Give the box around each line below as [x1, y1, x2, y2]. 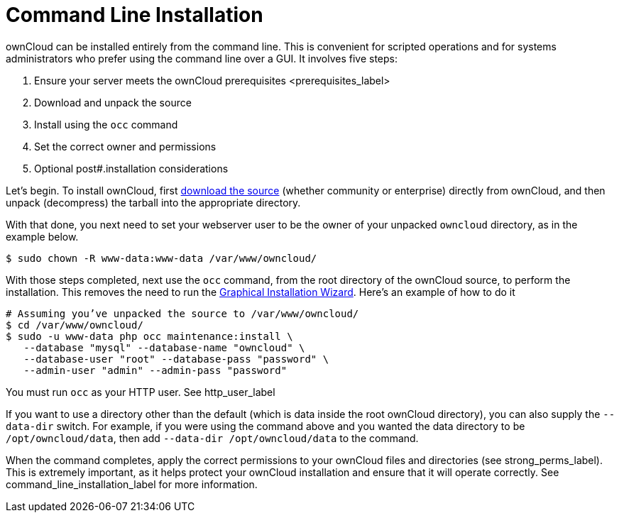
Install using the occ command [34, 118, 178, 131]
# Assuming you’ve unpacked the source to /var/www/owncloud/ [6, 307, 359, 319]
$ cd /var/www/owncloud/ [6, 319, 143, 331]
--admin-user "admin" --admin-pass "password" [23, 364, 287, 376]
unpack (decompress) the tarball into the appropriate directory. [6, 196, 301, 209]
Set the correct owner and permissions [34, 140, 217, 153]
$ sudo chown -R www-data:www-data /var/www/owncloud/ [6, 252, 317, 264]
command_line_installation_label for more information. [6, 478, 258, 490]
